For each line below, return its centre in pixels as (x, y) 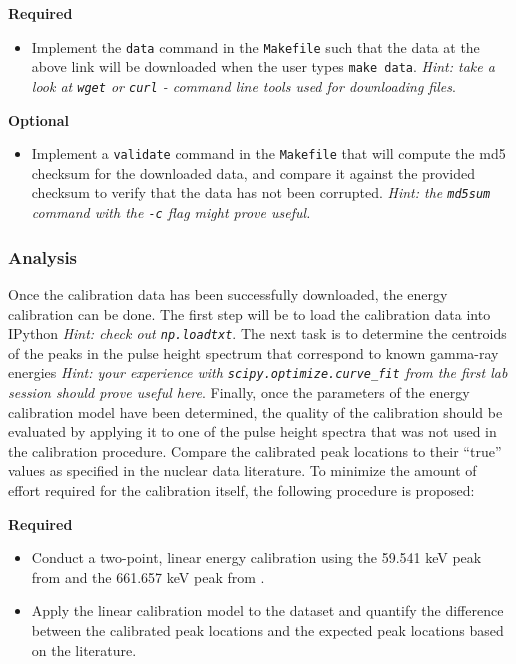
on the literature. (84, 649)
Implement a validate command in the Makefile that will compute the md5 (268, 153)
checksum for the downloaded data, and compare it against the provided (253, 172)
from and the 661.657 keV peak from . (148, 576)
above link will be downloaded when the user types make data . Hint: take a (263, 66)
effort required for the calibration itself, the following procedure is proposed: (241, 490)
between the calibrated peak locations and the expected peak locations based (267, 629)
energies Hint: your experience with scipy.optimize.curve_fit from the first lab (258, 372)
